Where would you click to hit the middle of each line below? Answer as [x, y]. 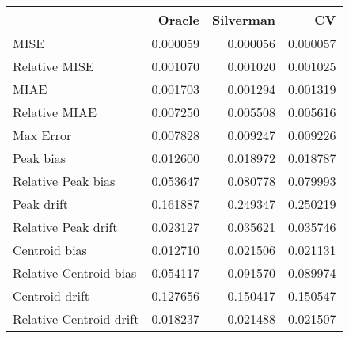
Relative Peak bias [64, 181]
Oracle [178, 19]
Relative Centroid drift [76, 319]
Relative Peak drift [65, 227]
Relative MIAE [55, 112]
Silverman [244, 19]
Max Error [42, 135]
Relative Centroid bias [75, 273]
